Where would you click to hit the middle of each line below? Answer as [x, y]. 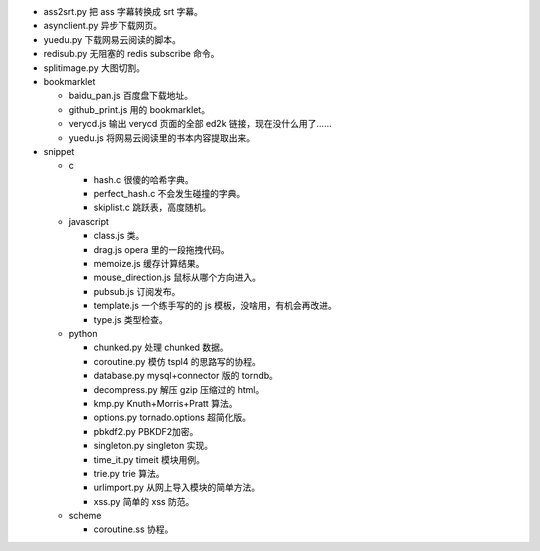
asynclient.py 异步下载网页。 [103, 26]
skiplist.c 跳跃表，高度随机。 [152, 207]
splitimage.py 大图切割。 [94, 67]
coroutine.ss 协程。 [133, 529]
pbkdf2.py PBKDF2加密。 [146, 431]
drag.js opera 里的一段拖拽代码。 [161, 249]
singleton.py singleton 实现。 [153, 446]
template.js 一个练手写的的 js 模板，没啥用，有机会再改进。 [215, 306]
